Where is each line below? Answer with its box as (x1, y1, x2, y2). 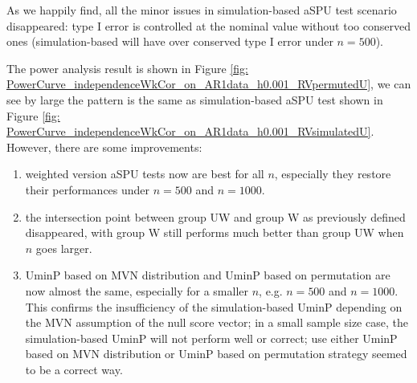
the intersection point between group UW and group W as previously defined (25, 208, 406, 225)
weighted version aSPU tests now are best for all (25, 165, 264, 182)
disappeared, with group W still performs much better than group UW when (25, 224, 404, 241)
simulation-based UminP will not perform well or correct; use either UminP (25, 329, 398, 346)
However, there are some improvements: (6, 138, 202, 155)
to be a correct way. (25, 361, 123, 377)
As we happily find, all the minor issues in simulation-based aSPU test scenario (6, 2, 397, 18)
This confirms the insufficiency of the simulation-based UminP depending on (25, 298, 403, 315)
